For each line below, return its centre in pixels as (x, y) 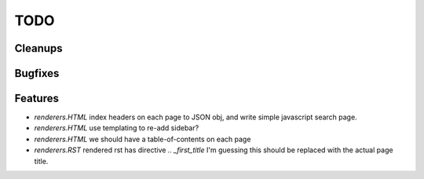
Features (37, 99)
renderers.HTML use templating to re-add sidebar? (117, 128)
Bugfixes (37, 73)
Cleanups (38, 48)
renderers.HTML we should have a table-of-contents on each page (143, 139)
